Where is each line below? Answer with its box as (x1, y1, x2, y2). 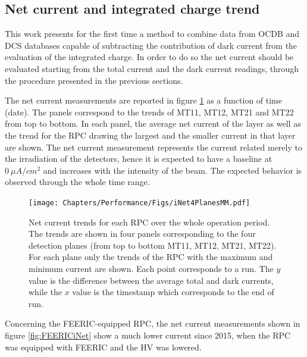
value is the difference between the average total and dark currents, (29, 274, 274, 286)
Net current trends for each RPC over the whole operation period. (29, 215, 270, 228)
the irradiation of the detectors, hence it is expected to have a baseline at (5, 152, 272, 165)
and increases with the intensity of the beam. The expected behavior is (43, 164, 302, 176)
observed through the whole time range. (5, 176, 150, 188)
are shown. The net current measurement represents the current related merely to (5, 140, 302, 153)
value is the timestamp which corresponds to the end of (72, 286, 274, 298)
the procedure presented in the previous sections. (5, 74, 183, 86)
